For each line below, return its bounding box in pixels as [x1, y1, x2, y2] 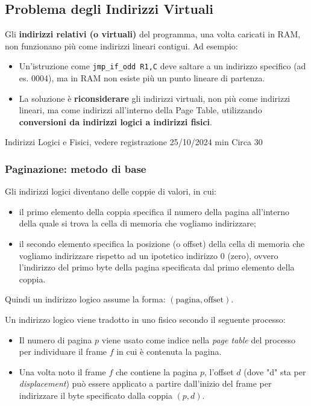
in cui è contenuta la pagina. [116, 345, 222, 358]
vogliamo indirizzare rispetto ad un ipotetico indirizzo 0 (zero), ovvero [19, 249, 278, 261]
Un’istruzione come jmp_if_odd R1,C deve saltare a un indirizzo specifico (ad [19, 60, 306, 72]
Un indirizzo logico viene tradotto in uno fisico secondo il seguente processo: [5, 313, 286, 325]
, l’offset [204, 365, 234, 378]
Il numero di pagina [19, 333, 92, 346]
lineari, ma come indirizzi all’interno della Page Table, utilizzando [19, 104, 262, 116]
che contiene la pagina [115, 365, 198, 378]
